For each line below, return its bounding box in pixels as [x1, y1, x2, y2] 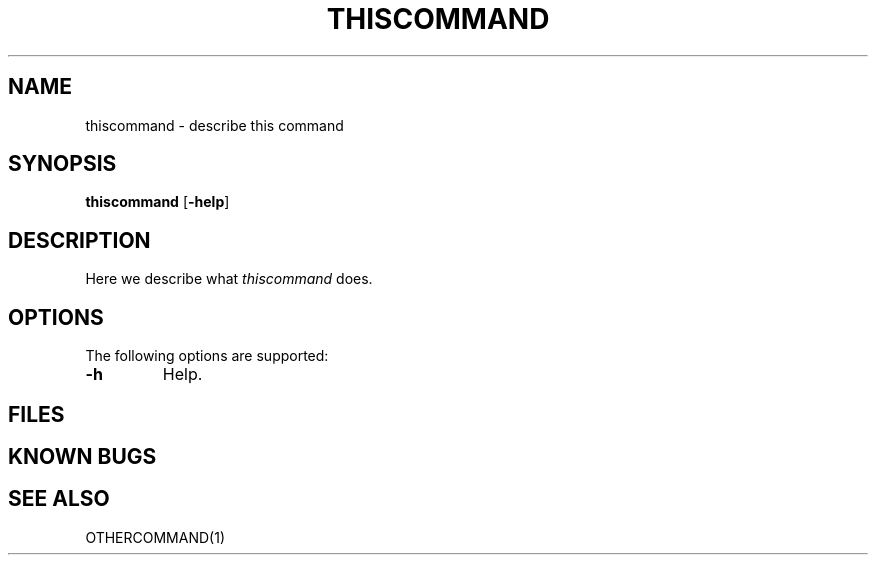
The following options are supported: [85, 347, 329, 365]
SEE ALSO [8, 486, 110, 512]
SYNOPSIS [8, 151, 117, 177]
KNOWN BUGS [8, 443, 157, 469]
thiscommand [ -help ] [85, 193, 230, 211]
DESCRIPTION [8, 227, 151, 253]
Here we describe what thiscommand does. [85, 270, 373, 288]
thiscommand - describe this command [85, 116, 344, 134]
